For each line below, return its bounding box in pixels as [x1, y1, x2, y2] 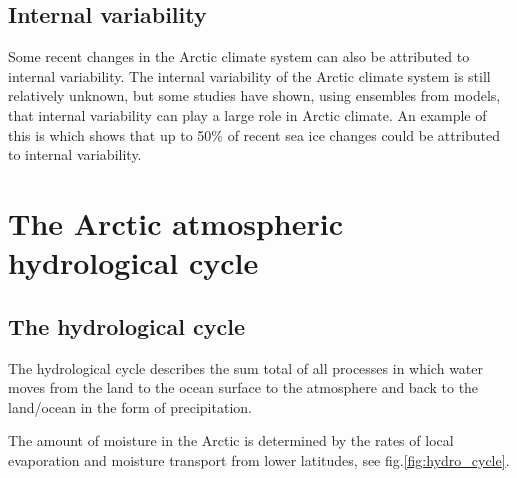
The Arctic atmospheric [8, 202, 344, 243]
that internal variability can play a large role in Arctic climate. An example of [8, 104, 487, 125]
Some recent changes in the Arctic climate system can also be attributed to [8, 46, 470, 67]
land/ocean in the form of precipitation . [8, 396, 252, 417]
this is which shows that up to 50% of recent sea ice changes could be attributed [8, 124, 501, 145]
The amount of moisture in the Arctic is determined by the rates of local [8, 430, 454, 451]
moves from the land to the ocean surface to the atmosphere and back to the [8, 377, 479, 398]
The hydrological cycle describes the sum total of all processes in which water [8, 357, 484, 378]
